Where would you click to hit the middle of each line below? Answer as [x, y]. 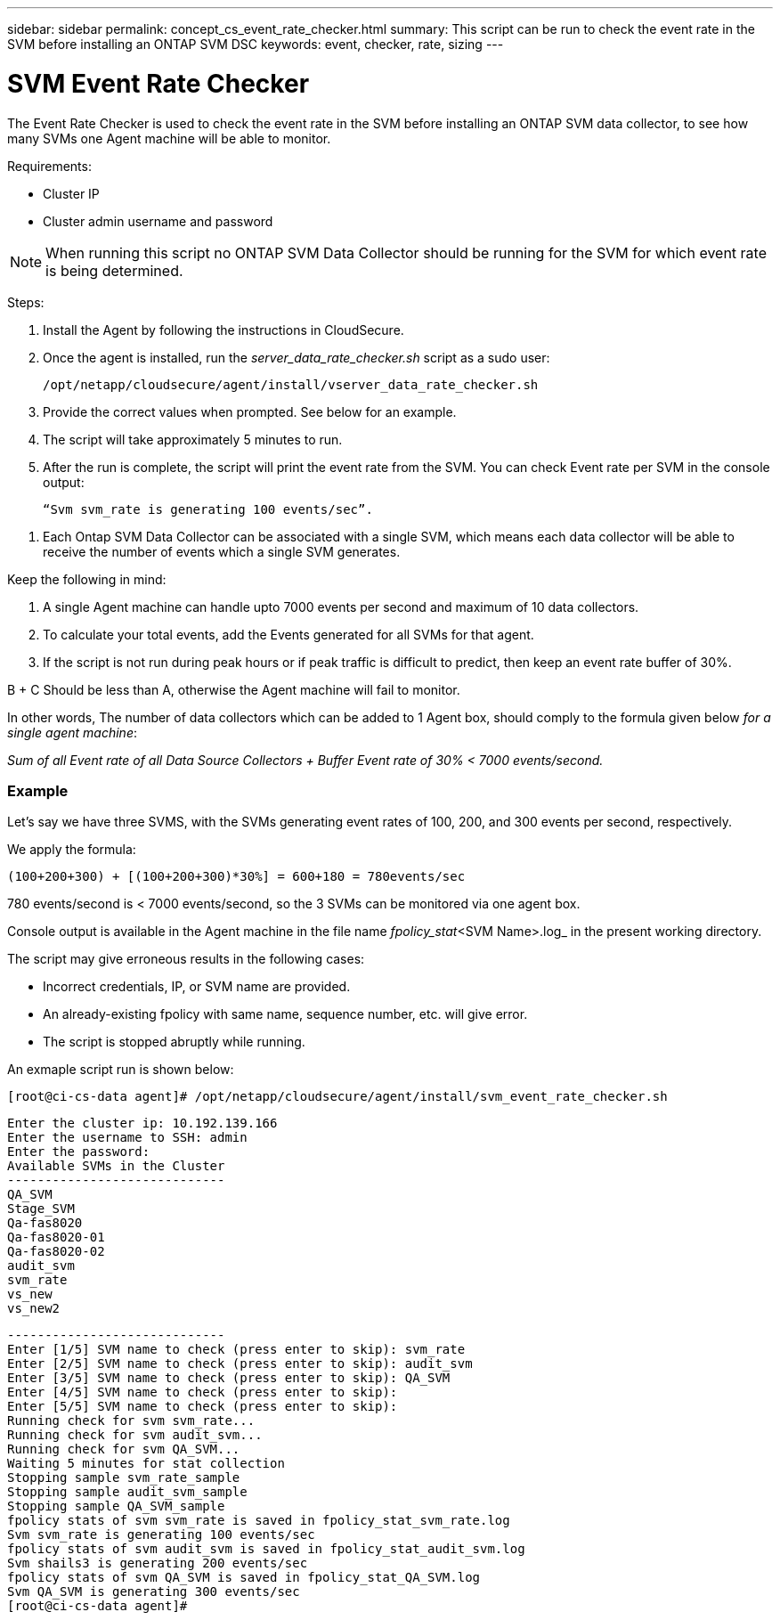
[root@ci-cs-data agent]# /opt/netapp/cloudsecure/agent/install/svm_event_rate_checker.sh [337, 1097]
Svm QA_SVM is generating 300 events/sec [154, 1592]
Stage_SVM [41, 1209]
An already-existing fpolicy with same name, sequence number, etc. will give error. [285, 1014]
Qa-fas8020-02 [56, 1252]
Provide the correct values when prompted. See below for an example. [250, 411]
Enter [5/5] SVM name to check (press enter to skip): [203, 1407]
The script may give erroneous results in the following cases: [186, 959]
